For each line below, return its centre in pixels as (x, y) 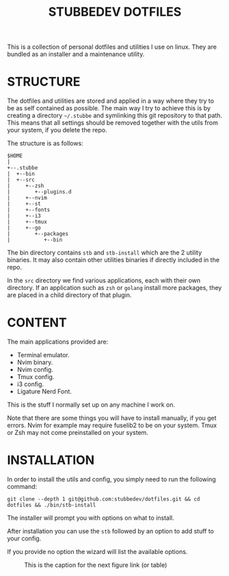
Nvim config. (35, 370)
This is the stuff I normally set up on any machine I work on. (91, 405)
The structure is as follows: (45, 143)
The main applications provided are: (58, 342)
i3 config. (30, 384)
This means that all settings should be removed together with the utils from (113, 123)
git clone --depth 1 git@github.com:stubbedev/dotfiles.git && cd (104, 499)
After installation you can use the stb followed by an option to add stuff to (110, 531)
